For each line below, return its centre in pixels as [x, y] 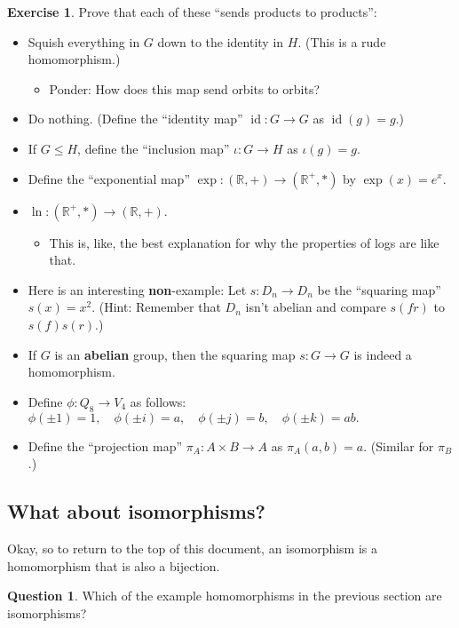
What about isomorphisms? [136, 511]
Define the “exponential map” [109, 178]
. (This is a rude [342, 41]
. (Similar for [399, 445]
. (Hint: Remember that [156, 307]
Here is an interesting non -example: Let [137, 289]
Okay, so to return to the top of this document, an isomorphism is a [193, 548]
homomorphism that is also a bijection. [114, 565]
